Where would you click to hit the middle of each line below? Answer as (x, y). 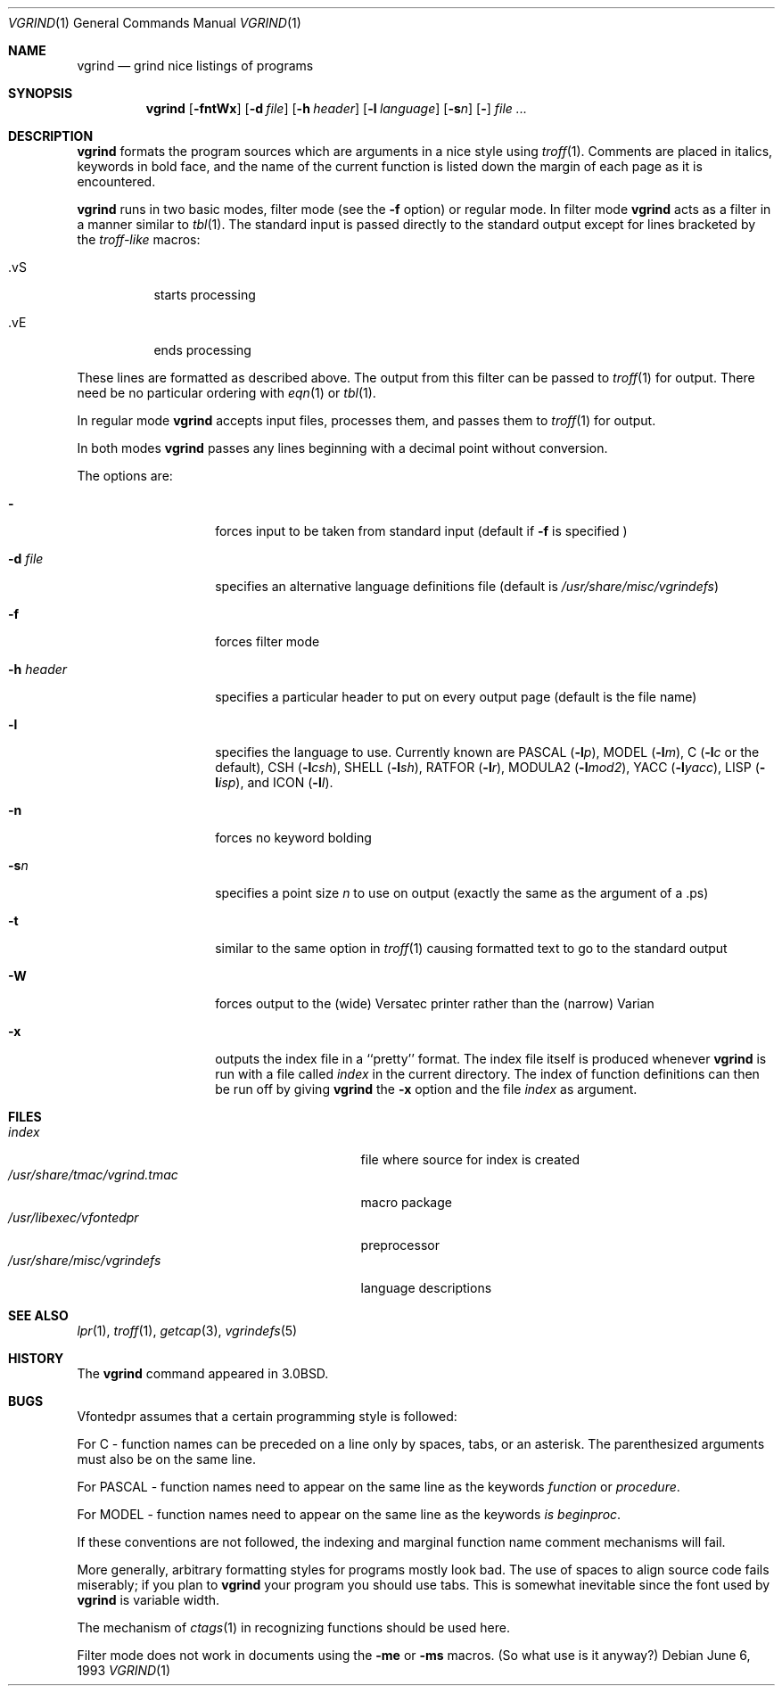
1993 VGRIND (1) (124, 1670)
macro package (406, 1202)
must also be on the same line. (166, 1459)
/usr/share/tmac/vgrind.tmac (93, 1175)
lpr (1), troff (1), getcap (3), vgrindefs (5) (187, 1331)
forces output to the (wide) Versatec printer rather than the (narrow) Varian (435, 1003)
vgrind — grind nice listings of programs (195, 66)
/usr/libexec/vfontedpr (74, 1217)
